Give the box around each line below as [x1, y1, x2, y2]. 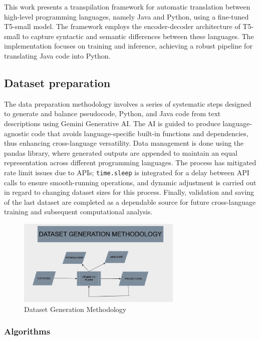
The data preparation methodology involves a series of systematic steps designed [4, 98, 251, 109]
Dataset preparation [4, 75, 111, 90]
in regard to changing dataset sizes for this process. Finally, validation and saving [4, 187, 254, 197]
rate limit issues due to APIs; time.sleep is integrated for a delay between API [4, 167, 249, 177]
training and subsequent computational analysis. [4, 206, 153, 217]
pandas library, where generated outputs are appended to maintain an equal [4, 147, 237, 158]
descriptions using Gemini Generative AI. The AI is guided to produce [4, 118, 220, 128]
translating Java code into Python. [4, 50, 111, 61]
